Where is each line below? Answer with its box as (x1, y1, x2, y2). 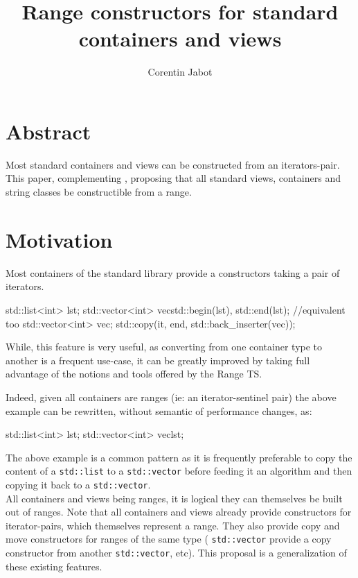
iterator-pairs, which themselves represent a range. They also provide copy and (6, 518, 340, 532)
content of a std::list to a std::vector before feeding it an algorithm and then (6, 464, 352, 478)
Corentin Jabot (147, 65, 213, 79)
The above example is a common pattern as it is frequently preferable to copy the (6, 450, 352, 464)
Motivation (6, 225, 113, 253)
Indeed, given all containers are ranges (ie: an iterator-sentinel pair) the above (6, 389, 337, 404)
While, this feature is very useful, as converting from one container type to (6, 339, 323, 354)
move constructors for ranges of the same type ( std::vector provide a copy (6, 532, 332, 546)
